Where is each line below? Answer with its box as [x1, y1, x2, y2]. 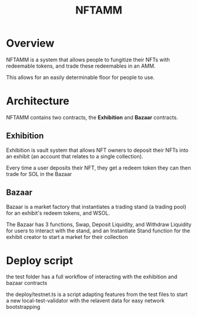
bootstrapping [6, 304, 41, 311]
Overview [6, 36, 55, 50]
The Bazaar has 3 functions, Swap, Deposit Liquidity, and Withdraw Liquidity [6, 221, 192, 228]
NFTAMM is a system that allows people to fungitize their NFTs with [6, 56, 171, 63]
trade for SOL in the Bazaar [6, 170, 72, 177]
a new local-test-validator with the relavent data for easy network [6, 297, 165, 304]
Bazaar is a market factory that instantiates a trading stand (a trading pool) [6, 203, 186, 210]
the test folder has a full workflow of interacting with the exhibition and [6, 273, 178, 280]
